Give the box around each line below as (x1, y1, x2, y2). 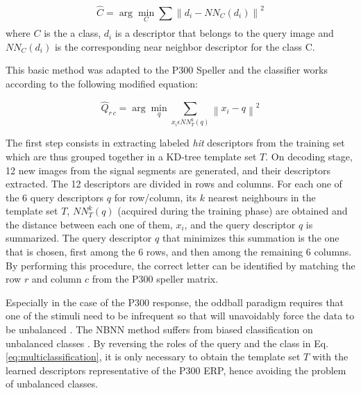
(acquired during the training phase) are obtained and (117, 203, 348, 218)
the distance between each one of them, (6, 217, 173, 231)
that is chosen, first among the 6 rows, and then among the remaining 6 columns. (6, 244, 352, 259)
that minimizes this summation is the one (162, 231, 339, 245)
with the (312, 349, 349, 364)
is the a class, (44, 26, 101, 40)
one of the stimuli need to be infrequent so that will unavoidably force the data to (6, 308, 355, 323)
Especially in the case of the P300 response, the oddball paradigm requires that (6, 294, 344, 309)
